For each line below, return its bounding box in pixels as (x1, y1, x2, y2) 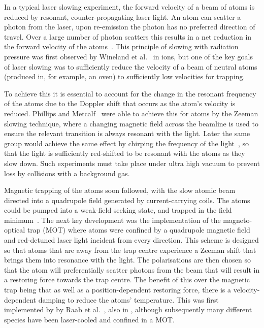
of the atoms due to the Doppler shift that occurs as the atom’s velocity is (4, 98, 236, 109)
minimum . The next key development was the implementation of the (4, 214, 221, 225)
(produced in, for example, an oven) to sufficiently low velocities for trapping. (4, 71, 245, 82)
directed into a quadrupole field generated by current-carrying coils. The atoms (4, 194, 250, 205)
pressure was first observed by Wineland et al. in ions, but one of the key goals (4, 51, 253, 61)
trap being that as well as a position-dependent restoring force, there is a (4, 284, 232, 295)
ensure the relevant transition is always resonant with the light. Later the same (4, 128, 250, 139)
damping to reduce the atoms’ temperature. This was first (38, 294, 219, 305)
